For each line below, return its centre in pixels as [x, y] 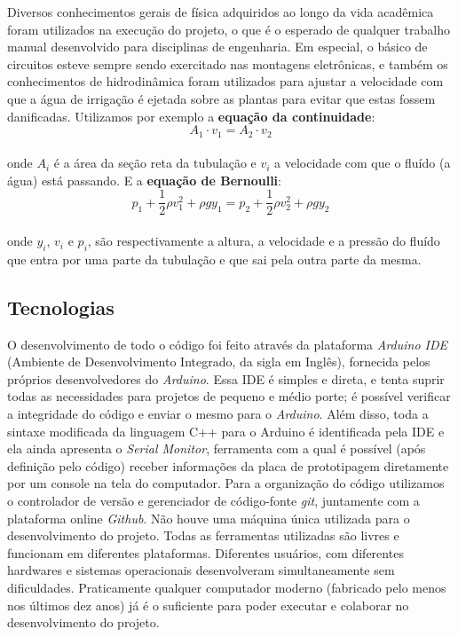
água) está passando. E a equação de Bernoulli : [144, 180]
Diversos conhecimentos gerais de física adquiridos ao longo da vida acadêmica [221, 12]
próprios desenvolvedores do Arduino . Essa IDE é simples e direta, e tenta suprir [226, 378]
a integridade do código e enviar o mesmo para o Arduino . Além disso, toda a [218, 414]
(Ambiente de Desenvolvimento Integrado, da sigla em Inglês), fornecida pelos [219, 362]
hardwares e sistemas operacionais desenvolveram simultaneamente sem [201, 570]
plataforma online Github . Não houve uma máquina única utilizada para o [209, 518]
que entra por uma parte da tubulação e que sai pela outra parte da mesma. [214, 259]
